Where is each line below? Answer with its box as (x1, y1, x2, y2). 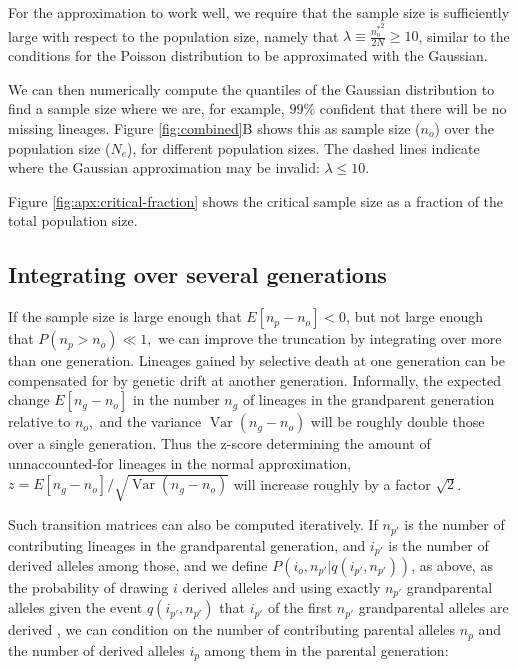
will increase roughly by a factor (233, 473, 431, 494)
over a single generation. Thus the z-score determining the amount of (8, 433, 431, 454)
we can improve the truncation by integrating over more (158, 328, 502, 349)
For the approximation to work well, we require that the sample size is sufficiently (8, 2, 510, 22)
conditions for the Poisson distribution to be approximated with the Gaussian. (8, 45, 488, 66)
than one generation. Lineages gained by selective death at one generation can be (8, 350, 506, 371)
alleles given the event (8, 597, 143, 618)
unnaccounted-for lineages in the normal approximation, (8, 452, 352, 473)
